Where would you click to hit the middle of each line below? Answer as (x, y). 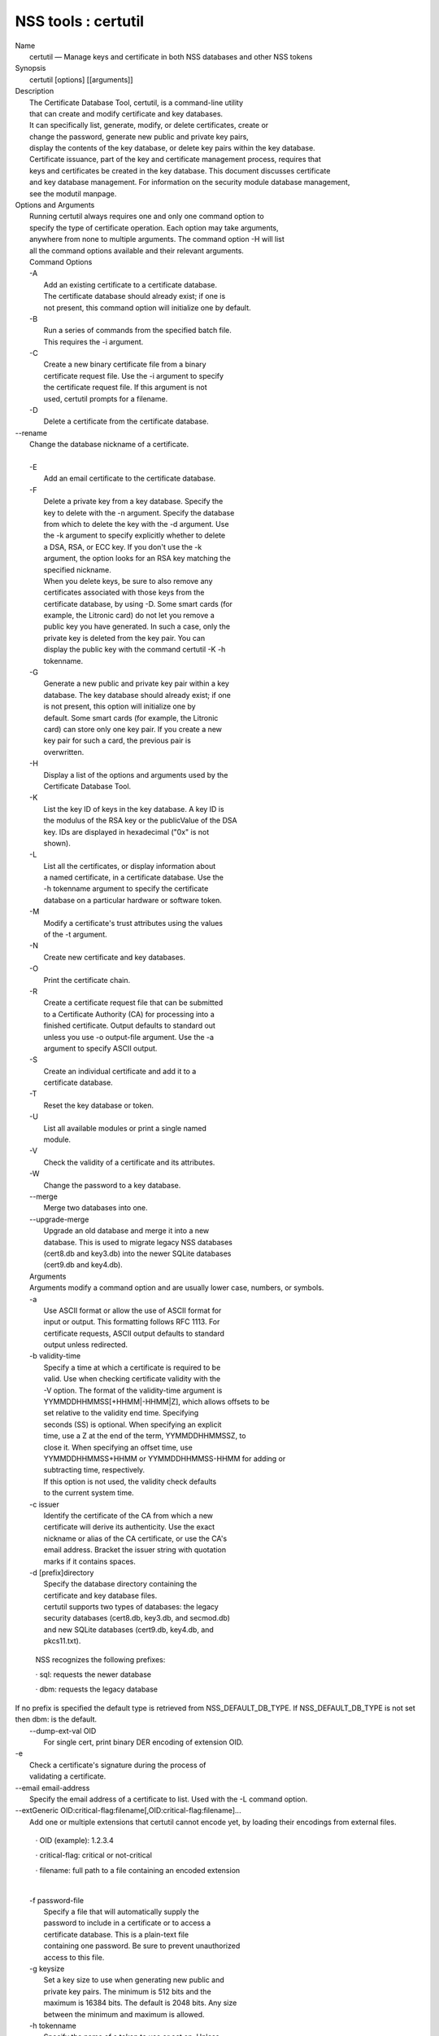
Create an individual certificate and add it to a (120, 1071)
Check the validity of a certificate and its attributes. (129, 1162)
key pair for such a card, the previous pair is (117, 740)
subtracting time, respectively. (94, 1470)
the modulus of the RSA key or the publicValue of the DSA (140, 821)
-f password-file (57, 1900)
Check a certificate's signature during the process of (118, 1765)
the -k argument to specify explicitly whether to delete (135, 535)
